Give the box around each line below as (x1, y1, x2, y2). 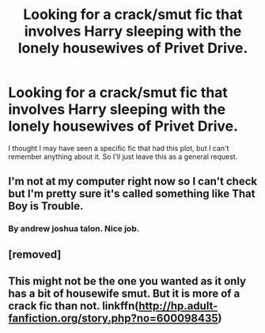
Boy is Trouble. (8, 199, 84, 213)
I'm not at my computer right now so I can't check (8, 175, 258, 188)
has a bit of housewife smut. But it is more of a (8, 287, 240, 301)
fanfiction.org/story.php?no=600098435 (8, 312, 219, 325)
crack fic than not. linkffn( (8, 299, 139, 313)
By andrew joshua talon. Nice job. (8, 223, 140, 234)
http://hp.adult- (138, 299, 218, 313)
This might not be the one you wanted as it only (8, 274, 247, 288)
